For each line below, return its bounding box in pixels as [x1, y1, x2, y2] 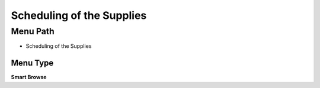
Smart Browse [11, 74, 47, 81]
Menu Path [11, 26, 55, 37]
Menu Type [11, 58, 54, 68]
